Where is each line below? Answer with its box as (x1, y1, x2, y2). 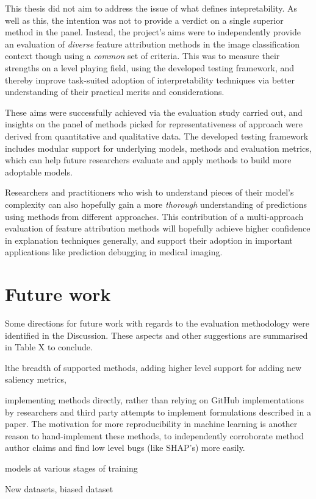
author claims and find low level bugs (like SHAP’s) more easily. (5, 441, 245, 454)
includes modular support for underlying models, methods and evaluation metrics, (5, 141, 312, 154)
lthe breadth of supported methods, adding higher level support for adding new (5, 361, 302, 373)
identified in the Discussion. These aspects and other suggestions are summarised (5, 328, 308, 341)
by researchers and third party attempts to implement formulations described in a (5, 405, 311, 418)
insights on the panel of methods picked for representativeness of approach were (5, 118, 303, 130)
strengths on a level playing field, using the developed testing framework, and (5, 61, 295, 74)
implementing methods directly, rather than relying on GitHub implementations (5, 393, 304, 406)
